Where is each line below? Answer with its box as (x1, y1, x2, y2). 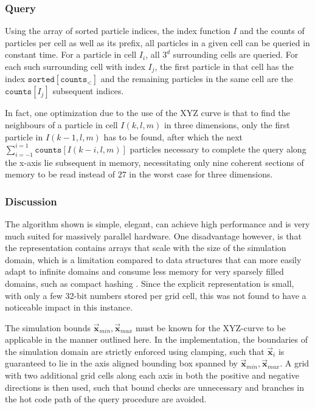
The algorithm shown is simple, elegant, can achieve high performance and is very (5, 217, 310, 230)
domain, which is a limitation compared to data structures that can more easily (5, 253, 302, 266)
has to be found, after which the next (103, 130, 243, 143)
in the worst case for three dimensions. (129, 168, 273, 180)
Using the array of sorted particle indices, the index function (5, 24, 230, 37)
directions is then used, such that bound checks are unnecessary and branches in (5, 380, 304, 393)
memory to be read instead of (5, 168, 115, 180)
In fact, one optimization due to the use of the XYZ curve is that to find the (5, 106, 290, 119)
